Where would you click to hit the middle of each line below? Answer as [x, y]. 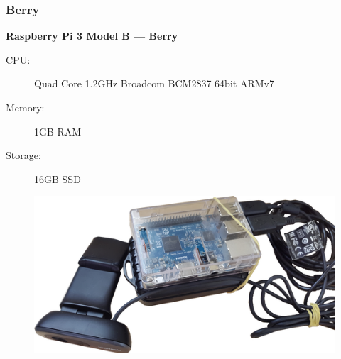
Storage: [23, 155]
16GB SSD [58, 178]
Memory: [25, 107]
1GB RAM [58, 131]
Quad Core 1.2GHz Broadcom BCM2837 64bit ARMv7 [154, 83]
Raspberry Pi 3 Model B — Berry [92, 36]
